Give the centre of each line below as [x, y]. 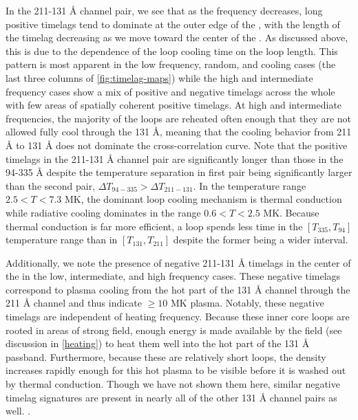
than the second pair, [51, 185]
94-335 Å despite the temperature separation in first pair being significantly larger [179, 172]
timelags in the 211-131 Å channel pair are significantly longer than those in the [175, 158]
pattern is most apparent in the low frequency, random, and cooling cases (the [171, 64]
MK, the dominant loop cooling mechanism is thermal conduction [203, 199]
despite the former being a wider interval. [261, 240]
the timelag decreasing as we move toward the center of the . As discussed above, [177, 37]
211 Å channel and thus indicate [74, 303]
